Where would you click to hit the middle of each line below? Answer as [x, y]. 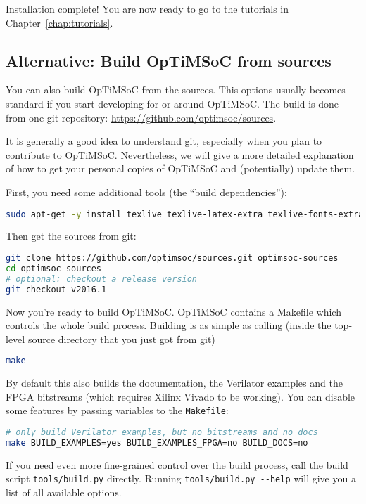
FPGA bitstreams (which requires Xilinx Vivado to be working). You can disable [181, 396]
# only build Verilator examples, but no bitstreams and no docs [162, 433]
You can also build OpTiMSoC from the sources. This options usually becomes [176, 90]
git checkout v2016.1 [56, 289]
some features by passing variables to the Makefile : [117, 410]
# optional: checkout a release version [102, 279]
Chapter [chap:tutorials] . [59, 22]
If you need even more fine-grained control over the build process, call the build [177, 464]
